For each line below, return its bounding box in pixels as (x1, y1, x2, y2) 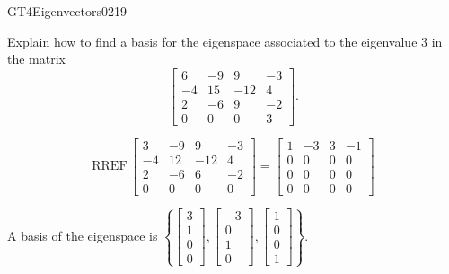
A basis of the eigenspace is (7, 225, 158, 244)
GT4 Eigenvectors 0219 (7, 2, 128, 20)
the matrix (7, 49, 66, 68)
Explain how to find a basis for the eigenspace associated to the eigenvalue (7, 31, 418, 50)
